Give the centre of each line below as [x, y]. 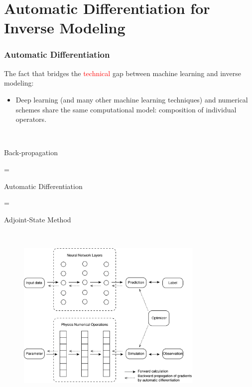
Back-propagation [31, 152]
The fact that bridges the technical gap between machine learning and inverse [123, 73]
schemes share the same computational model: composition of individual [126, 109]
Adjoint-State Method [38, 219]
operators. [31, 119]
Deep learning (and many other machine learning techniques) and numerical [132, 99]
